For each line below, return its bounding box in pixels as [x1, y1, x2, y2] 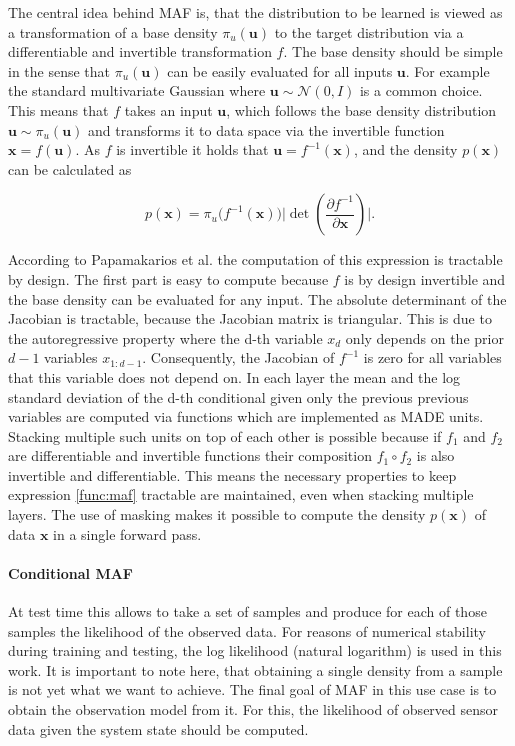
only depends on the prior [345, 327, 504, 348]
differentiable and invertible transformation [8, 41, 272, 62]
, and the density [353, 139, 458, 160]
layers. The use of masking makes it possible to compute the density [8, 504, 426, 525]
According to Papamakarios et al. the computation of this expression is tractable [8, 249, 503, 270]
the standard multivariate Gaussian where [8, 80, 266, 101]
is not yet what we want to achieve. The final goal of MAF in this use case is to [8, 679, 497, 700]
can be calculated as [8, 158, 132, 179]
